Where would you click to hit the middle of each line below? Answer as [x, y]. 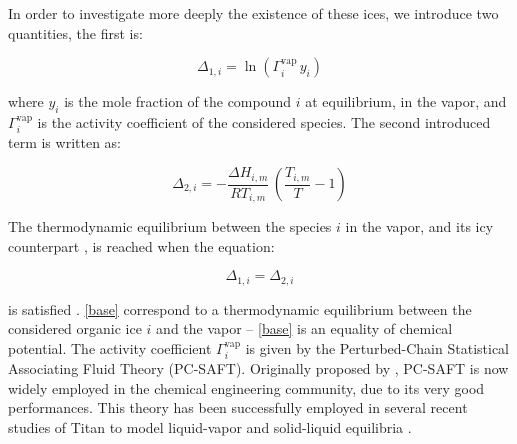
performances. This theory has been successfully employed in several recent [238, 407]
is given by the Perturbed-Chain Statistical [377, 347]
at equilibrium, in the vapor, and [406, 101]
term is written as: [64, 142]
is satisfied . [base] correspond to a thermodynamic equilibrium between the [240, 308]
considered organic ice [75, 328]
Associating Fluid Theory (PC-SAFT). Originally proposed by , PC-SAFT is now [258, 368]
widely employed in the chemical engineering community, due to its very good [246, 387]
